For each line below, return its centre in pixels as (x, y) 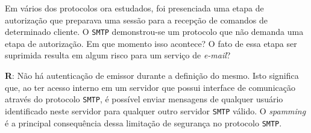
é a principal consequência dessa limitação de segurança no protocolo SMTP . (143, 122)
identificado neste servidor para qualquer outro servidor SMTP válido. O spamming (155, 110)
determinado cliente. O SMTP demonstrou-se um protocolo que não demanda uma (154, 32)
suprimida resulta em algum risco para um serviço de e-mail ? (118, 55)
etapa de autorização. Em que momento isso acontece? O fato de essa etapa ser (151, 43)
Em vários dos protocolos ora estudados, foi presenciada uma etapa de (134, 8)
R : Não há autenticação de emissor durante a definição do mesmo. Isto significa (152, 76)
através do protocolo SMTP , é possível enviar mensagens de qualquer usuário (144, 99)
